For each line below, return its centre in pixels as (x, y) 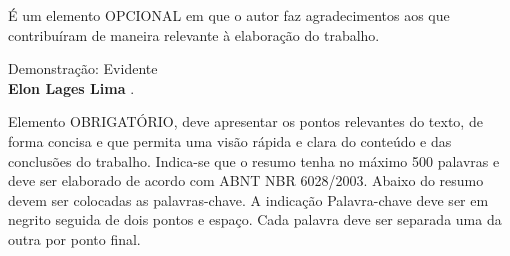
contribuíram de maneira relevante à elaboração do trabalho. (194, 34)
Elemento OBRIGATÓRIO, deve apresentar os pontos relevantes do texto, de (245, 121)
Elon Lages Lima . (71, 87)
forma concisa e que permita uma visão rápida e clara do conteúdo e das (230, 140)
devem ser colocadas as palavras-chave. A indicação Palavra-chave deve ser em (248, 199)
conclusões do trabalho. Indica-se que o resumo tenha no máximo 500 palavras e (254, 160)
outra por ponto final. (74, 238)
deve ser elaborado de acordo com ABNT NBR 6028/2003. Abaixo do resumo (246, 180)
